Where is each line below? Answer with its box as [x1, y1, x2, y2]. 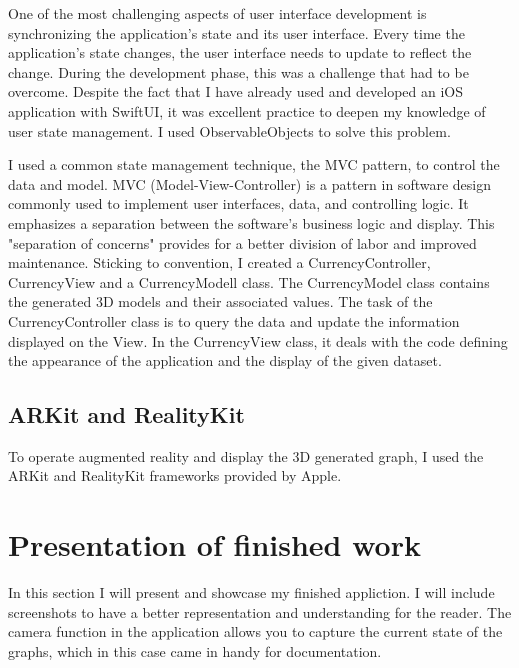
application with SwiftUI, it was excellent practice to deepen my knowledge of [8, 100, 486, 121]
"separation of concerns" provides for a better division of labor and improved [8, 232, 477, 253]
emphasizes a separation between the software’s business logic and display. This [8, 212, 495, 233]
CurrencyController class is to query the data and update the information [8, 310, 460, 331]
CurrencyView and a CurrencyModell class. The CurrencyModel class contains [8, 271, 490, 292]
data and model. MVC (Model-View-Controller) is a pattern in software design [8, 173, 491, 194]
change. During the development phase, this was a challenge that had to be [8, 61, 469, 82]
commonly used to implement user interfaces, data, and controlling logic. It [8, 193, 469, 214]
